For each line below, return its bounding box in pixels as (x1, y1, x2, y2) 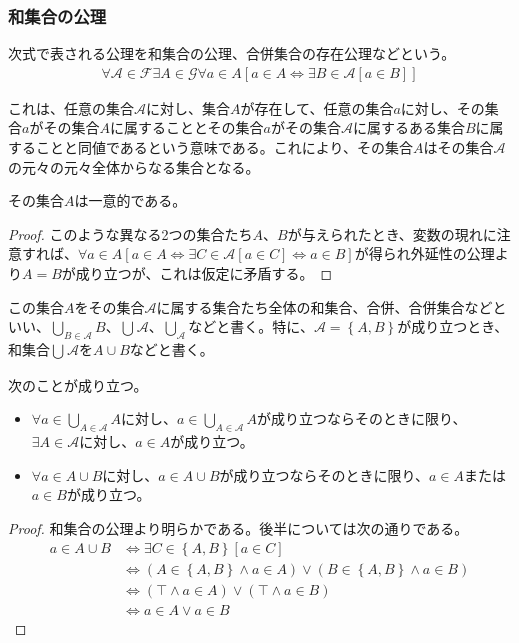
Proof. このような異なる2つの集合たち (8, 223, 253, 244)
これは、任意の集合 (8, 97, 134, 118)
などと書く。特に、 (188, 316, 314, 337)
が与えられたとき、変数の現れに (287, 223, 497, 244)
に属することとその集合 (109, 117, 264, 138)
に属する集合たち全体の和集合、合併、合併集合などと (156, 296, 507, 317)
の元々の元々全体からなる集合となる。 (8, 156, 260, 177)
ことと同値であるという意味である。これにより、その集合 (35, 137, 413, 158)
